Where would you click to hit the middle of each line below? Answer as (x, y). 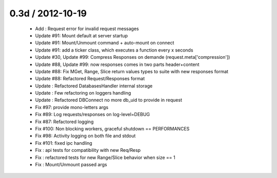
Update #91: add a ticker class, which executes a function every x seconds (114, 50)
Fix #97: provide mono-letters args (72, 107)
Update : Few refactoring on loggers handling (83, 93)
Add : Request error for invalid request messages (87, 29)
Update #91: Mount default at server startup (82, 35)
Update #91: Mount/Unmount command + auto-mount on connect (105, 43)
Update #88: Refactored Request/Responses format (90, 79)
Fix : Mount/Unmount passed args (71, 164)
